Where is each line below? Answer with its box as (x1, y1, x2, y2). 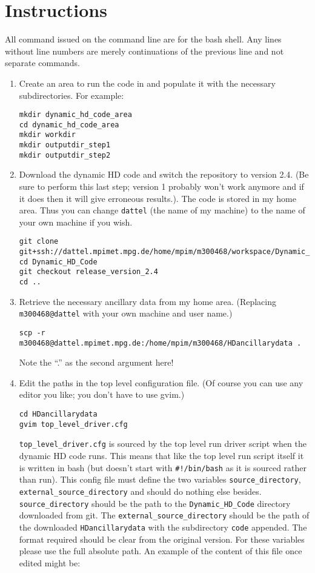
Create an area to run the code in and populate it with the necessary (19, 76, 276, 89)
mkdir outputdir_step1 (19, 141, 111, 150)
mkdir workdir (19, 130, 76, 139)
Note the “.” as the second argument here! (19, 356, 174, 369)
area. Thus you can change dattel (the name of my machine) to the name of (19, 204, 305, 216)
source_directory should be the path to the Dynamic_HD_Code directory (19, 497, 291, 509)
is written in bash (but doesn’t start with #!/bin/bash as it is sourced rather (19, 461, 307, 474)
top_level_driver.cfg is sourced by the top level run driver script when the (19, 437, 307, 450)
